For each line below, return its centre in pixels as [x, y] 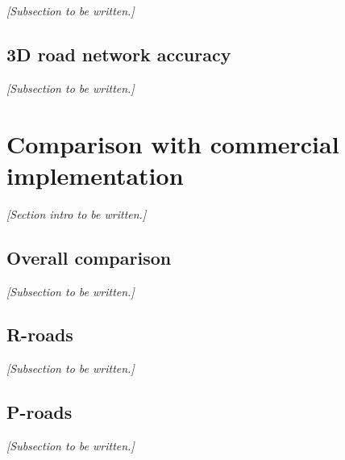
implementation [95, 175]
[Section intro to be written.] [77, 213]
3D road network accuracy [119, 54]
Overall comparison [89, 257]
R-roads [40, 335]
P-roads [39, 412]
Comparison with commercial [173, 143]
